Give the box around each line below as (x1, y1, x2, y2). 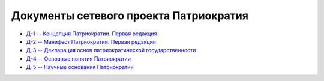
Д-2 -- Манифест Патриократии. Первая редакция (26, 38, 156, 45)
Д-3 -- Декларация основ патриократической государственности (26, 47, 196, 54)
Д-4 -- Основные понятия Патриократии (26, 55, 131, 62)
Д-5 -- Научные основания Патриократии (26, 64, 134, 71)
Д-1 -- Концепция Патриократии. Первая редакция (26, 30, 157, 37)
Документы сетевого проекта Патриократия (11, 9, 249, 22)
